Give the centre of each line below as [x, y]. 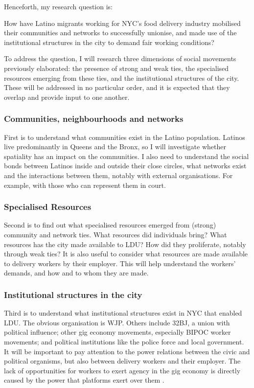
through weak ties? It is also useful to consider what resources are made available [126, 254]
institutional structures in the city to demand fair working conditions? [109, 42]
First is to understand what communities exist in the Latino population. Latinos [125, 137]
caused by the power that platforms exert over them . [84, 380]
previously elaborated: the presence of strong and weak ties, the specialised [116, 68]
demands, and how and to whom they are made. [76, 273]
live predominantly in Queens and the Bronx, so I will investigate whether [115, 147]
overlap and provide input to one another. [67, 97]
